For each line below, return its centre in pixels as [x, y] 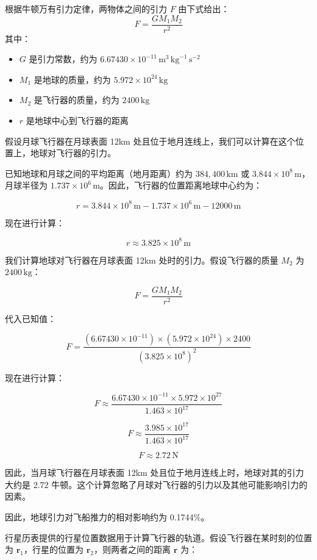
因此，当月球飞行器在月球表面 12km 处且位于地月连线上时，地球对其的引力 [155, 472]
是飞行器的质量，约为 [77, 100]
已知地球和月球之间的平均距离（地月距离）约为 [99, 173]
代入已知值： [30, 318]
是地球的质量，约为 [72, 79]
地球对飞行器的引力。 [73, 153]
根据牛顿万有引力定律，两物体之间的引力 [86, 9]
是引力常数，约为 [63, 59]
